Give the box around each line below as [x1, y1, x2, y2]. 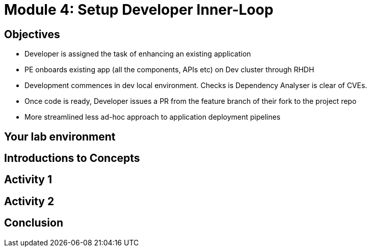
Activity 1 [4, 173, 52, 186]
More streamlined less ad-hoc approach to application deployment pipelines [24, 113, 281, 122]
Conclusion [4, 216, 64, 230]
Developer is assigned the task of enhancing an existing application [24, 49, 251, 59]
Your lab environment [4, 130, 116, 143]
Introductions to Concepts [4, 152, 140, 165]
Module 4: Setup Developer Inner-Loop [4, 1, 274, 18]
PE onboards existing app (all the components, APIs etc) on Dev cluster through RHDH [24, 65, 314, 74]
